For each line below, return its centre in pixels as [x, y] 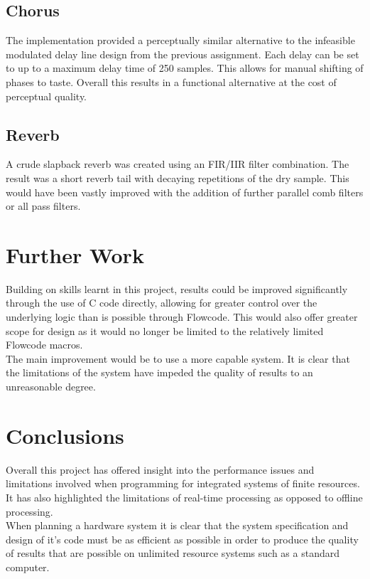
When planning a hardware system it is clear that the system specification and [177, 525]
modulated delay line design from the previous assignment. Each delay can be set [183, 54]
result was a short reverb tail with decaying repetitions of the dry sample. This [178, 177]
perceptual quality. [47, 96]
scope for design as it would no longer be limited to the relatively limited [165, 330]
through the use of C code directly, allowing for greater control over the [162, 303]
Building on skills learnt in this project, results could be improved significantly [177, 288]
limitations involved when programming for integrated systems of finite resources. [183, 483]
